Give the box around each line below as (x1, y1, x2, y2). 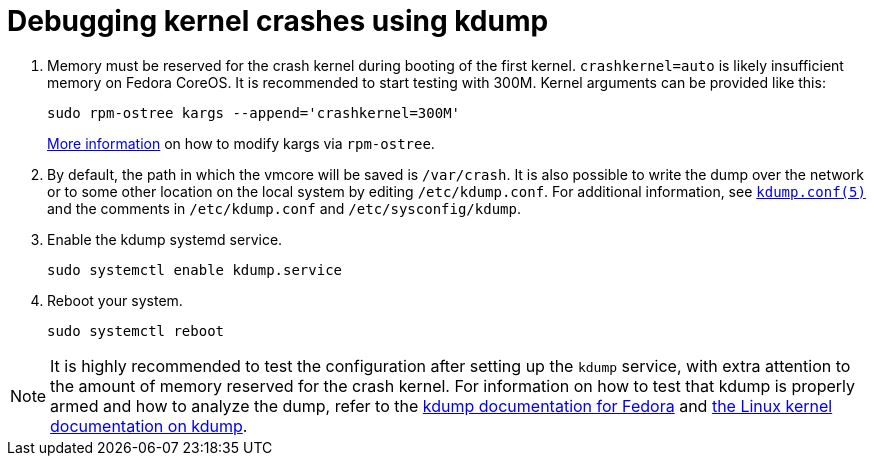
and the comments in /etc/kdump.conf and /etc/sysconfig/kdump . (47, 199, 521, 217)
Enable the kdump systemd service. (47, 230, 283, 248)
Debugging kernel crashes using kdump (7, 4, 549, 38)
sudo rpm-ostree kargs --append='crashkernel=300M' (47, 104, 461, 121)
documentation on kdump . (50, 415, 248, 436)
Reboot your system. (47, 291, 183, 309)
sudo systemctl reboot (47, 322, 225, 339)
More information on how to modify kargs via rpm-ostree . (47, 134, 435, 152)
